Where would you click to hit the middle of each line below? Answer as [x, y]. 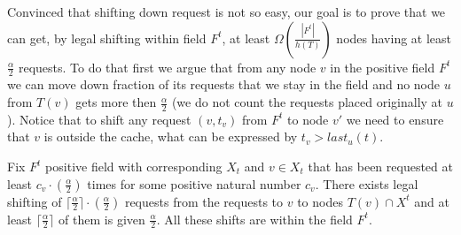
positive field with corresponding [134, 167]
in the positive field [383, 67]
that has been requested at [380, 167]
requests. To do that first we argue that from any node [167, 67]
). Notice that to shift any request [99, 119]
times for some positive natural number [194, 183]
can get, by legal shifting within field [107, 38]
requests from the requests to [204, 201]
